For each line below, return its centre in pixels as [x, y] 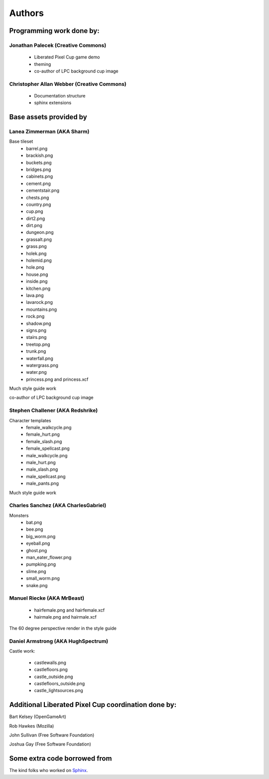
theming [43, 64]
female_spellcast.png [48, 448]
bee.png [35, 529]
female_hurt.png [43, 434]
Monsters [19, 515]
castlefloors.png [51, 670]
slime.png [36, 571]
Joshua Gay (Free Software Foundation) [50, 744]
